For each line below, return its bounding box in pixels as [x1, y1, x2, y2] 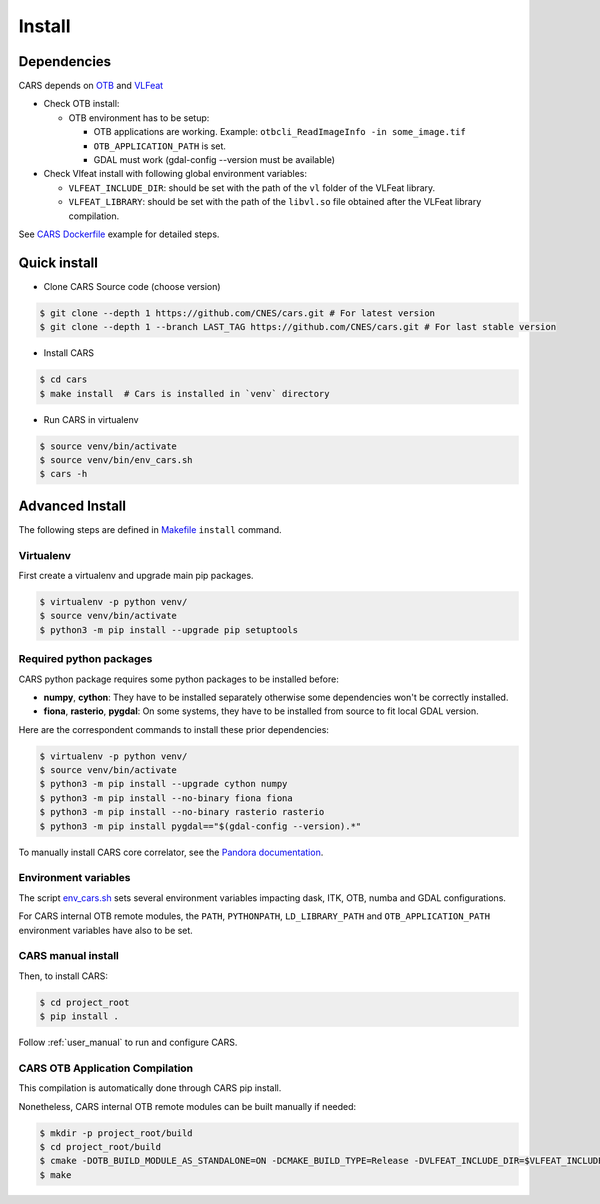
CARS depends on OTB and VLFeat [18, 80, 164, 92]
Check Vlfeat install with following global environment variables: [43, 168, 307, 180]
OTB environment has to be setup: [68, 111, 210, 124]
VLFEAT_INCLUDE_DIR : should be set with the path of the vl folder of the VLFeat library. [68, 181, 436, 194]
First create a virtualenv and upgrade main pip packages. [18, 570, 254, 581]
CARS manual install [18, 949, 120, 963]
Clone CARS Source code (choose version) [43, 280, 221, 292]
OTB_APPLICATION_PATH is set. [93, 140, 227, 152]
